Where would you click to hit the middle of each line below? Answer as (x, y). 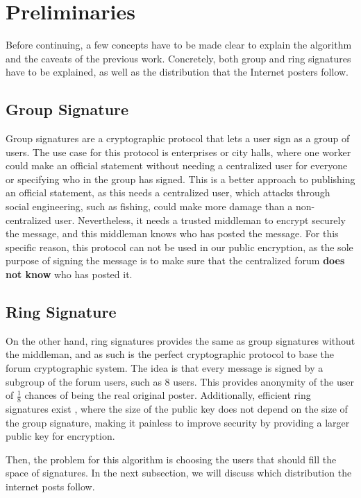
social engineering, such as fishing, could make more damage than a (149, 206)
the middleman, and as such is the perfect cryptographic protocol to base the (170, 354)
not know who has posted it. (69, 274)
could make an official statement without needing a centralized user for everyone (177, 165)
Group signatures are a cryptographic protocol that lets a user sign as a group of (178, 138)
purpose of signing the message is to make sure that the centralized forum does (175, 260)
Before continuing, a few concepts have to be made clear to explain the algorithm (179, 45)
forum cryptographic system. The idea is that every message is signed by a (165, 368)
